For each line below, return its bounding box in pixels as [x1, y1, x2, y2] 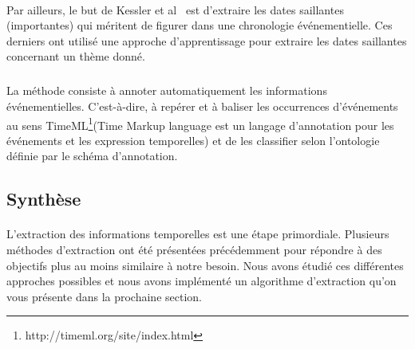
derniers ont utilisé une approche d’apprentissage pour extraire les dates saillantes [6, 32, 407, 49]
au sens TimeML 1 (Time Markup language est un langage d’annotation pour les [6, 114, 394, 133]
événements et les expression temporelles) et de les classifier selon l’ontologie [6, 131, 380, 148]
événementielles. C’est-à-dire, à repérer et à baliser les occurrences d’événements [6, 97, 398, 114]
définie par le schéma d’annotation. [6, 147, 178, 164]
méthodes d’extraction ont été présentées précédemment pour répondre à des [6, 241, 382, 257]
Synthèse [6, 186, 81, 211]
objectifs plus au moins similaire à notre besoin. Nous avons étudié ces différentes [6, 257, 404, 273]
